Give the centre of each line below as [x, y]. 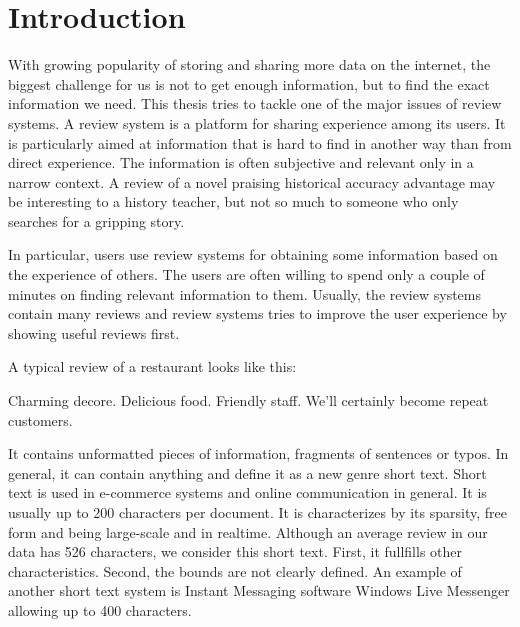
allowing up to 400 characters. [100, 609]
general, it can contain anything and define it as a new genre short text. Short [247, 472]
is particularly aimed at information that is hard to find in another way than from [260, 142]
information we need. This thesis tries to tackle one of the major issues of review [255, 103]
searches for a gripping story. [96, 220]
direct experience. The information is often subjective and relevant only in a [241, 162]
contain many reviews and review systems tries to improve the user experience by [257, 313]
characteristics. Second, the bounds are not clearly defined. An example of [235, 570]
